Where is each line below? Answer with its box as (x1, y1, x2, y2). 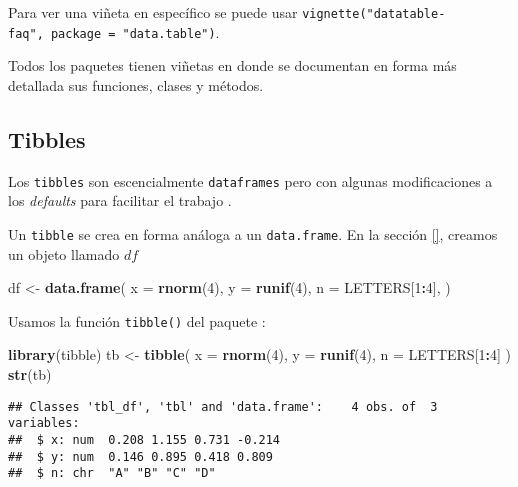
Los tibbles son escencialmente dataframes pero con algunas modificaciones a (8, 170, 493, 191)
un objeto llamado (8, 243, 120, 264)
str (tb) (8, 364, 52, 385)
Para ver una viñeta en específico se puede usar (8, 2, 298, 22)
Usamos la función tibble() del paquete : (8, 310, 266, 331)
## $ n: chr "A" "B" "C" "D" (8, 466, 216, 481)
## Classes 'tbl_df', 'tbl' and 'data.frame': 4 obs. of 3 (8, 399, 438, 414)
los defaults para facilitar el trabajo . (8, 190, 232, 211)
